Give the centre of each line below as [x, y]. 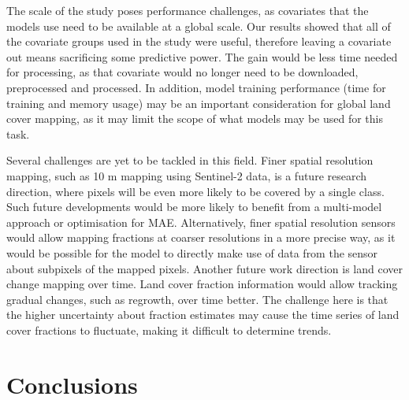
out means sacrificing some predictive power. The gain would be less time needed [202, 56]
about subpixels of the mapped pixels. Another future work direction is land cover [204, 268]
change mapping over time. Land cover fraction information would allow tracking [202, 284]
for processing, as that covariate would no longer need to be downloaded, [182, 72]
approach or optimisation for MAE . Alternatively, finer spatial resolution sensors [201, 222]
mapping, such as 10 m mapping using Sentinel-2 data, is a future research [187, 175]
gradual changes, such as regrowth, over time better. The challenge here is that [197, 299]
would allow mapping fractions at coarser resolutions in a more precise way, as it [201, 237]
